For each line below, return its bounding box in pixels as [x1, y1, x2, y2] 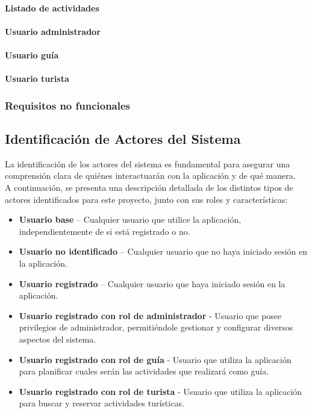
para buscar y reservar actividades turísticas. [19, 397, 184, 409]
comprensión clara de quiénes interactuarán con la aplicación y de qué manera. [5, 169, 296, 182]
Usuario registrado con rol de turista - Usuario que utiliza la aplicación [19, 385, 302, 397]
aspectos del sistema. [19, 332, 96, 345]
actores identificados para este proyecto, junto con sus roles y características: [5, 193, 288, 205]
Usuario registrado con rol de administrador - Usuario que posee [19, 309, 282, 321]
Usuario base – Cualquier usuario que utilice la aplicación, [19, 213, 242, 226]
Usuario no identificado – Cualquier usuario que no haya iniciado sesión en [19, 245, 308, 258]
